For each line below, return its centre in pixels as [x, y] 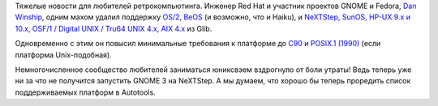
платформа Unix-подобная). [64, 55]
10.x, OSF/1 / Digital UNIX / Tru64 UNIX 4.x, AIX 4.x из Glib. [114, 28]
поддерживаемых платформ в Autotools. [85, 92]
